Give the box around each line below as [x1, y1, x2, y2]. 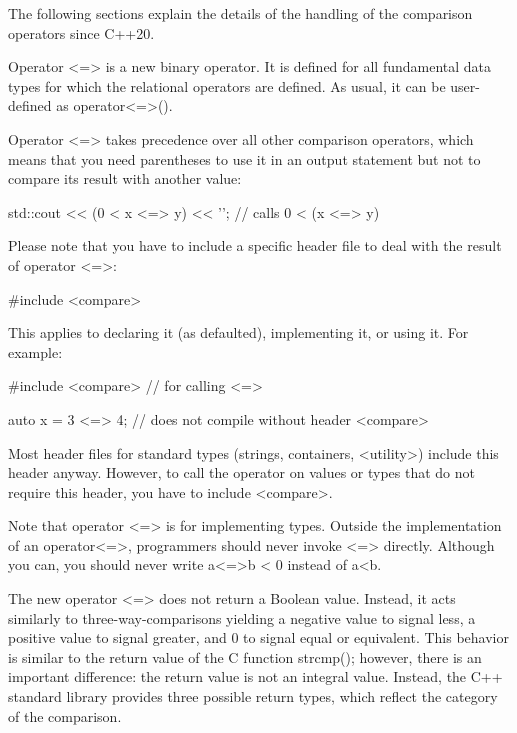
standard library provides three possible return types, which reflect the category [8, 686, 498, 707]
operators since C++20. [8, 22, 155, 43]
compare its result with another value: [8, 168, 242, 189]
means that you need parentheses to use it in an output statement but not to [8, 148, 481, 169]
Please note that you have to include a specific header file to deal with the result [8, 235, 502, 256]
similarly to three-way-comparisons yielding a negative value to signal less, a [8, 607, 476, 628]
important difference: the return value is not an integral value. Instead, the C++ [8, 666, 503, 687]
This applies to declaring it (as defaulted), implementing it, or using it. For [8, 322, 469, 343]
